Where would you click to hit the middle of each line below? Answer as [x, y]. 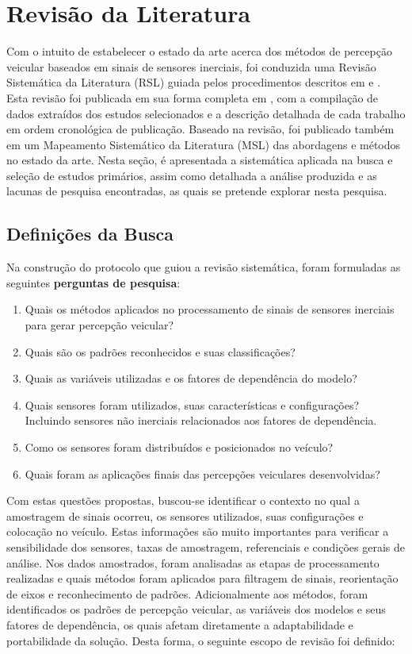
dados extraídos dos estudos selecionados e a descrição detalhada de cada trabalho [206, 113]
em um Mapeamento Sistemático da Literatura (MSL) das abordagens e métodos [204, 144]
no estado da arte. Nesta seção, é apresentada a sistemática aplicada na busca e [200, 160]
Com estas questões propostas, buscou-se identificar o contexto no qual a [183, 500]
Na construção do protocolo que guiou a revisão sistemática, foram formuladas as [204, 267]
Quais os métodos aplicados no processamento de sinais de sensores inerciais [210, 309]
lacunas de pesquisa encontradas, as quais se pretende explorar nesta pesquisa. [197, 191]
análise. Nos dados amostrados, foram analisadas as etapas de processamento [193, 562]
